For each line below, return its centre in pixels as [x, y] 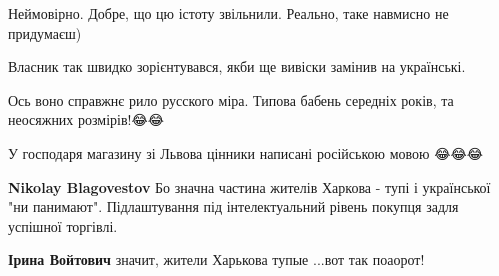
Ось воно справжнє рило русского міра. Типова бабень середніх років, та [231, 99]
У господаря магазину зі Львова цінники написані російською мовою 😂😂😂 [246, 152]
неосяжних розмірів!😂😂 [86, 119]
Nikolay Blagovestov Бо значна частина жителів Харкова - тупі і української [249, 186]
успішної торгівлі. [63, 225]
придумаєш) [45, 32]
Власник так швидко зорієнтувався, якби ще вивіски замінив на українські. [237, 66]
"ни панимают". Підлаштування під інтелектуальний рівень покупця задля [233, 206]
